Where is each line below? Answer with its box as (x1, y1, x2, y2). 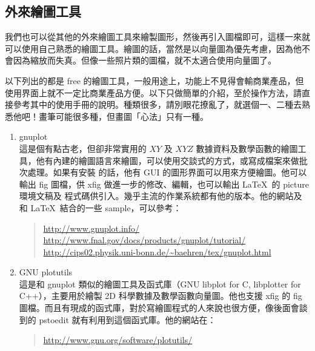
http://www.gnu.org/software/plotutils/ (43, 333, 193, 346)
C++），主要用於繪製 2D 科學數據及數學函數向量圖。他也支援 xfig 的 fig (19, 289, 302, 302)
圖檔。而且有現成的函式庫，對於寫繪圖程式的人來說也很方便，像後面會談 (19, 301, 308, 314)
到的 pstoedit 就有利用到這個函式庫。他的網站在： (19, 313, 216, 326)
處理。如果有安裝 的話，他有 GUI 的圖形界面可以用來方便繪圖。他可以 (27, 166, 307, 179)
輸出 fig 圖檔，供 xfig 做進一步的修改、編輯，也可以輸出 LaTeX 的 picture (19, 177, 309, 190)
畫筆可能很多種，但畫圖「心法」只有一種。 (38, 110, 208, 122)
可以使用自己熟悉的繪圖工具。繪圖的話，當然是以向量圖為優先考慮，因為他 (5, 42, 302, 54)
